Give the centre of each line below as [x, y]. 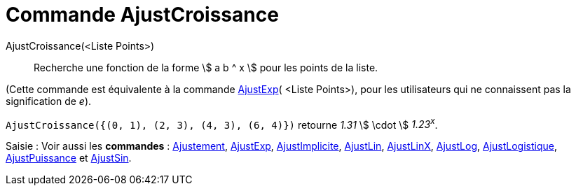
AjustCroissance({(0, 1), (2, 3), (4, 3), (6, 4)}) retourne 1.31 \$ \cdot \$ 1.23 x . [222, 123]
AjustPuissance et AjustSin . [69, 158]
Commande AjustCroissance [142, 15]
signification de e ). [49, 101]
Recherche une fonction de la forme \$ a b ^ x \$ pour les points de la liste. [206, 67]
